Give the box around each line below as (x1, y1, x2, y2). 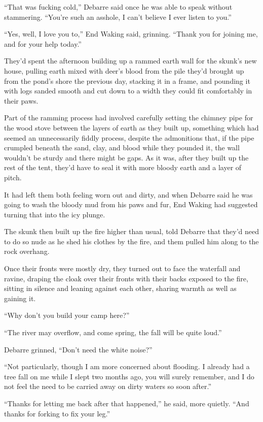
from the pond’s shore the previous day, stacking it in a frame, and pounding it (4, 75, 250, 86)
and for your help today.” (4, 38, 82, 49)
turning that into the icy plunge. (4, 209, 105, 219)
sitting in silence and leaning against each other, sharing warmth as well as (4, 283, 237, 294)
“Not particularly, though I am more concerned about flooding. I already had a (4, 361, 250, 372)
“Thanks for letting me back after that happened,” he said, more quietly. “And (4, 398, 249, 408)
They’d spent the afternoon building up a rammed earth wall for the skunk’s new (4, 55, 257, 66)
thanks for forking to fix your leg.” (4, 408, 110, 418)
